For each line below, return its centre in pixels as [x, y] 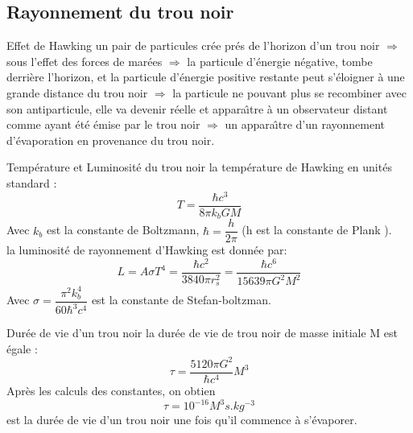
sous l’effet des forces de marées [85, 61]
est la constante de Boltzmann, [123, 230]
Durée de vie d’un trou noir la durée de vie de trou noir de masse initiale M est [202, 333]
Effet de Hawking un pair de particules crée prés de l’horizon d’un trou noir [193, 45]
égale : [22, 348]
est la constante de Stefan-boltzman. [181, 300]
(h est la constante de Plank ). [317, 230]
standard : [32, 182]
